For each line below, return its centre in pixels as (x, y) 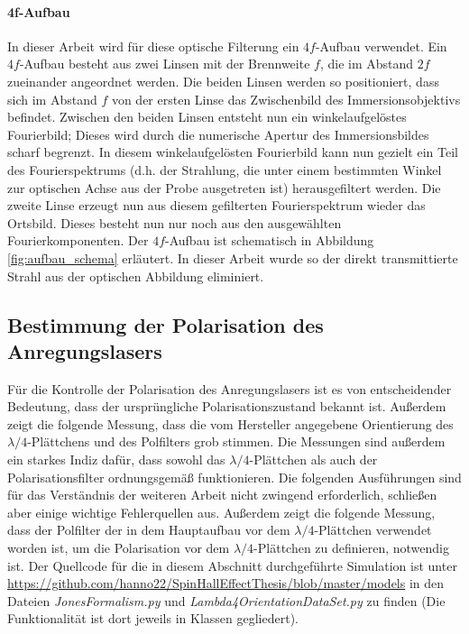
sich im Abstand (52, 99)
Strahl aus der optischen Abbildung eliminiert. (136, 276)
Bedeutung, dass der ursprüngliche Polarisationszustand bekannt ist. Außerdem (227, 406)
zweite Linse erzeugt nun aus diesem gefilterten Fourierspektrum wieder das (216, 205)
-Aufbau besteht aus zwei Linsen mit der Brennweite (165, 64)
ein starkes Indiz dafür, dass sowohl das (116, 459)
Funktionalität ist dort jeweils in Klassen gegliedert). (153, 618)
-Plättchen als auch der (313, 459)
